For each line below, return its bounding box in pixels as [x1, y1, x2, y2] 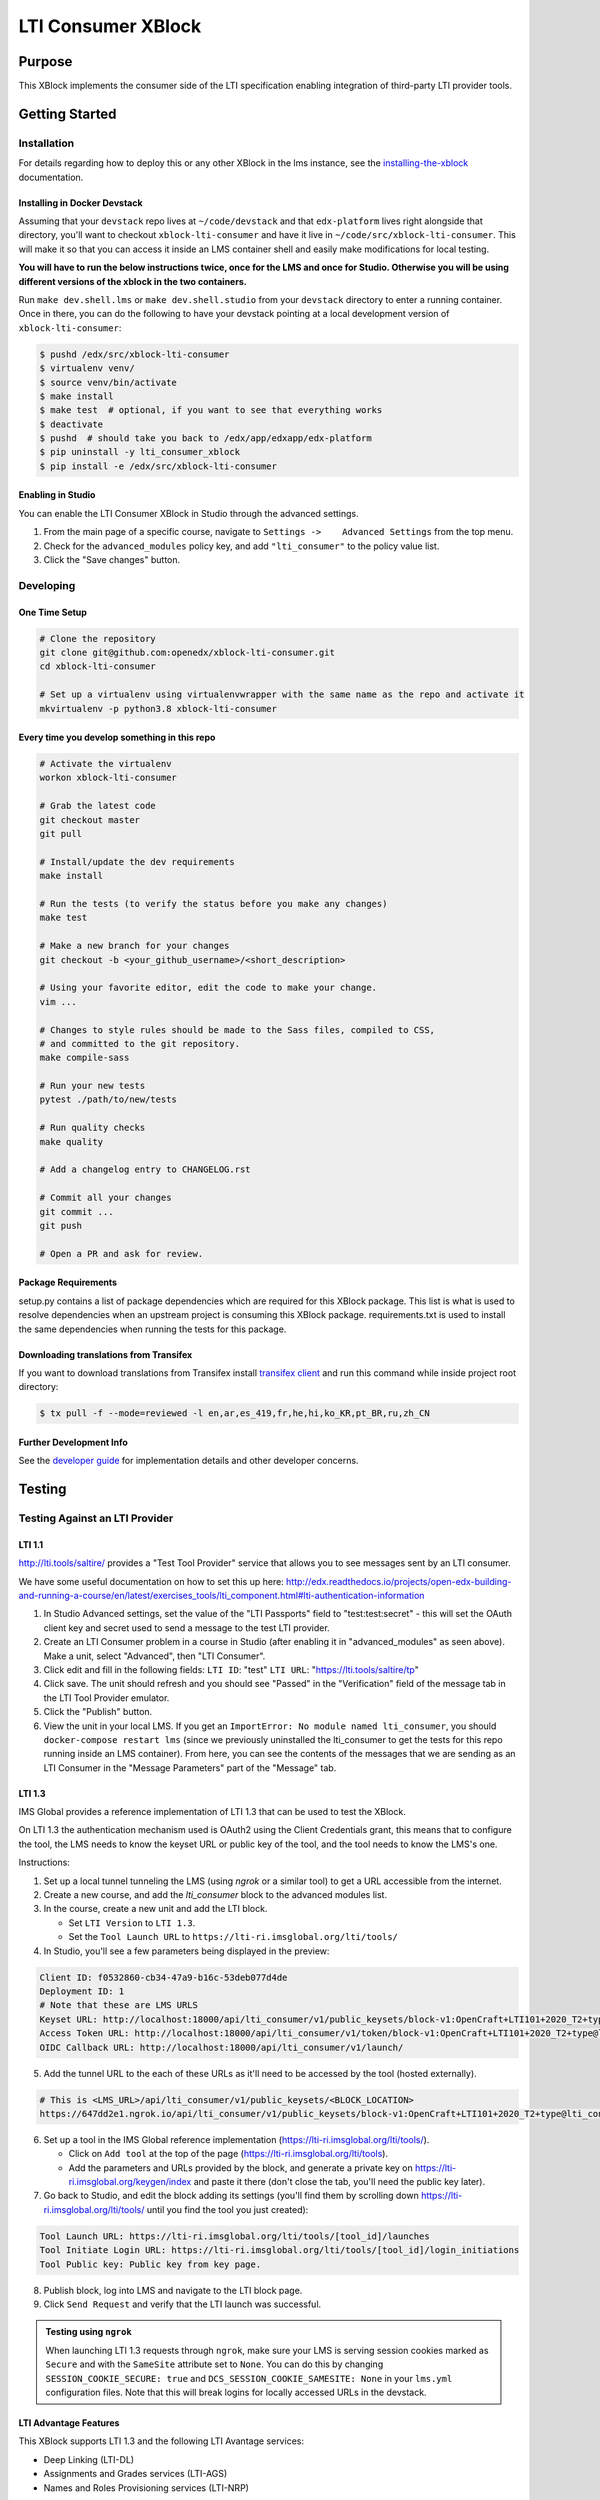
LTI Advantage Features [18, 2416, 120, 2429]
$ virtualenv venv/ [39, 363, 135, 374]
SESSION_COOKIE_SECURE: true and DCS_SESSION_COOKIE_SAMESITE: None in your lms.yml [45, 2372, 453, 2384]
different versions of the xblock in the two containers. [18, 275, 247, 287]
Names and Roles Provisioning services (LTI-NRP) [43, 2481, 250, 2494]
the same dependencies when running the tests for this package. [18, 1323, 287, 1335]
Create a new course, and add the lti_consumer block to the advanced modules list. [43, 1889, 388, 1901]
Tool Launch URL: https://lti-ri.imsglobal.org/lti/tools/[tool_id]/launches [39, 2230, 430, 2242]
